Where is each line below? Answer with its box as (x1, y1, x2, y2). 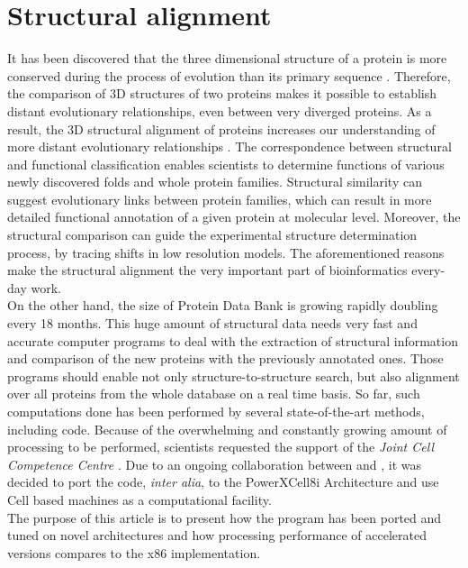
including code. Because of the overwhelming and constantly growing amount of (7, 419, 447, 438)
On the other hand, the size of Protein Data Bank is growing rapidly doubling (7, 296, 438, 315)
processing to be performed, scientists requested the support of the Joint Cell (7, 437, 434, 456)
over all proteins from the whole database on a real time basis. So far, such (7, 384, 420, 403)
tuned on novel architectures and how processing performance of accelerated (7, 526, 427, 545)
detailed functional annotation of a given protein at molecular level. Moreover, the (7, 207, 461, 226)
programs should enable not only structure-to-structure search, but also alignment (7, 366, 460, 385)
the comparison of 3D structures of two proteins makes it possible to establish (7, 84, 437, 103)
